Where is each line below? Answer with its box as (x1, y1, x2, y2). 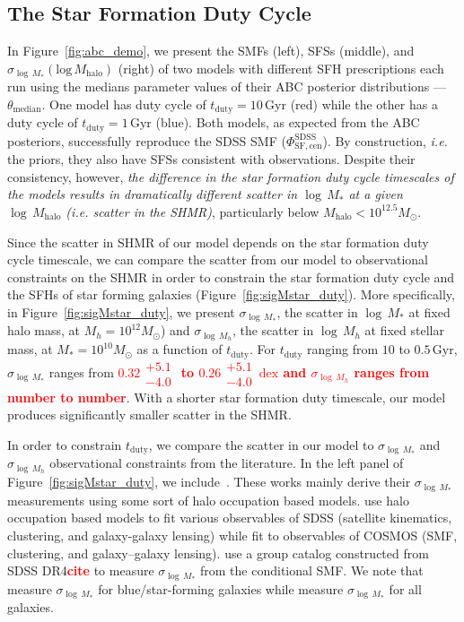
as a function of (136, 340, 223, 359)
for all (389, 579, 422, 598)
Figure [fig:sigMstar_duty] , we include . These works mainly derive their (7, 472, 411, 491)
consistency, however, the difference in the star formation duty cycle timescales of (7, 167, 454, 186)
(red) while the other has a (290, 94, 438, 113)
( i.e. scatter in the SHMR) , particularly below (66, 202, 320, 220)
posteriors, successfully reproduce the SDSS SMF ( (7, 131, 286, 150)
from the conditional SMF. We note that (200, 561, 424, 580)
